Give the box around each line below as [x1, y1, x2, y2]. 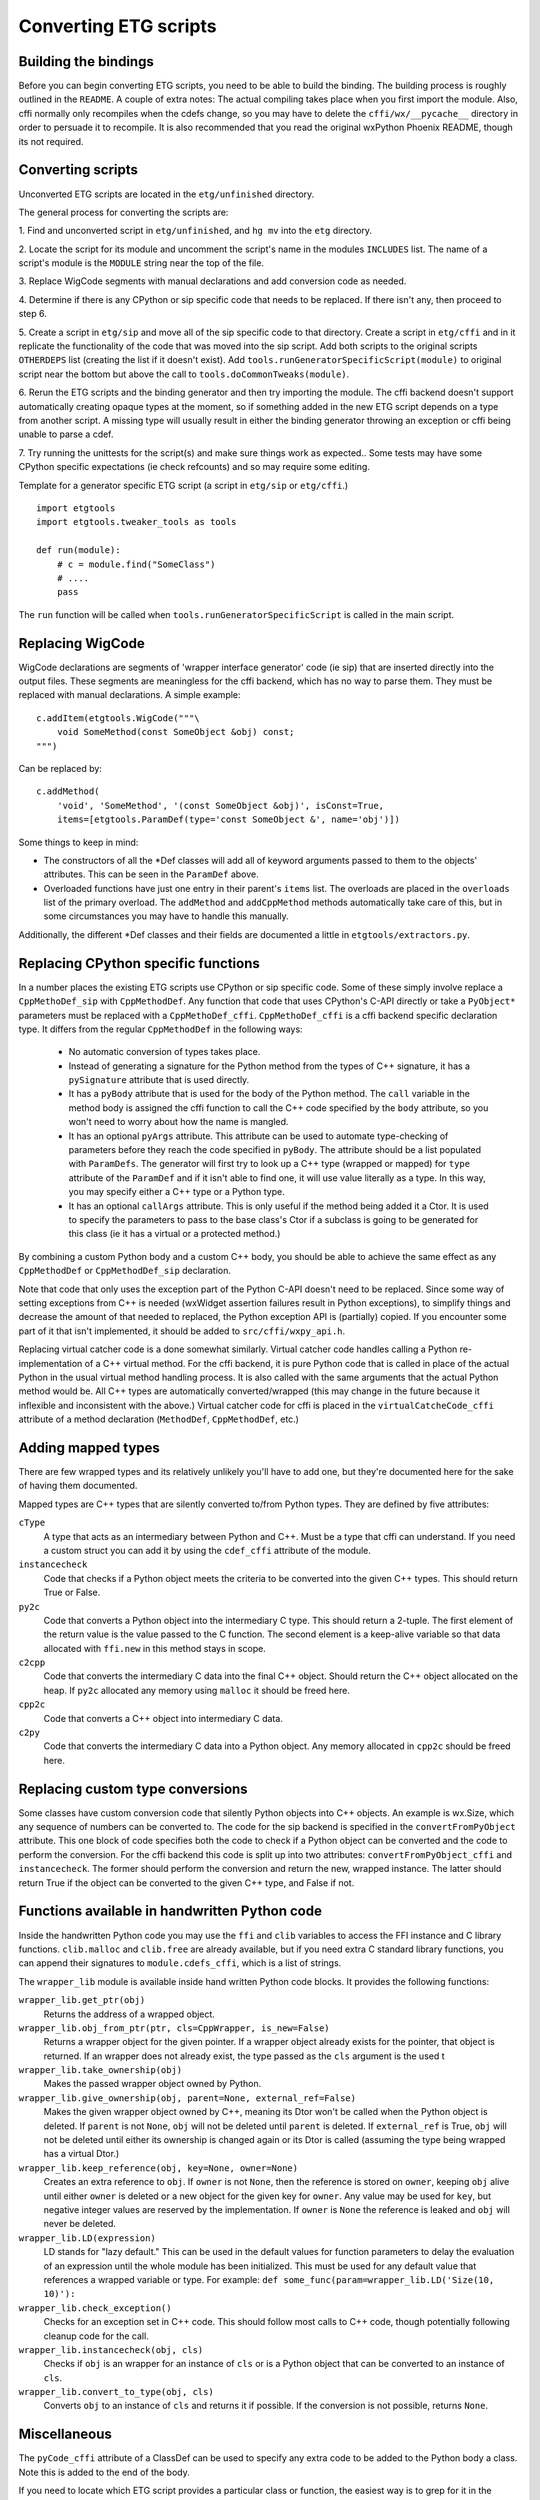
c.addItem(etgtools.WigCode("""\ [36, 712, 200, 724]
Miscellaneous [18, 2426, 112, 2443]
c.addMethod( [36, 786, 100, 797]
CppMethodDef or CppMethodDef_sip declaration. [18, 1265, 232, 1277]
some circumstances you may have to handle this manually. [43, 910, 289, 922]
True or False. [43, 1586, 101, 1599]
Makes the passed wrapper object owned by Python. [43, 2078, 262, 2090]
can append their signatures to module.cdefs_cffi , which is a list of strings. [18, 1957, 342, 1969]
